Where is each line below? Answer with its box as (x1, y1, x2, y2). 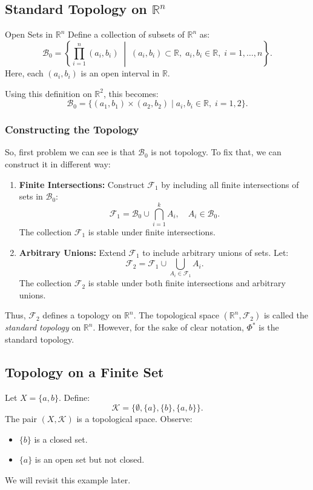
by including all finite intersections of (161, 178, 299, 190)
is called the (263, 309, 309, 321)
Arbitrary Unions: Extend (19, 246, 126, 258)
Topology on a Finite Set (5, 362, 164, 381)
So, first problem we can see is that (5, 146, 136, 158)
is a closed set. (34, 432, 88, 445)
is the (259, 321, 279, 334)
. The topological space (133, 309, 219, 321)
